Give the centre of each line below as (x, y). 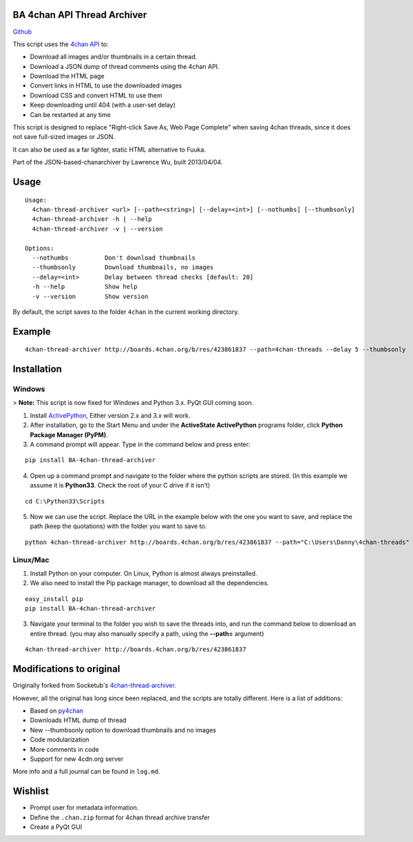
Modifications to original (66, 669)
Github (22, 32)
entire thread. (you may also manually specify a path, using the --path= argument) (147, 633)
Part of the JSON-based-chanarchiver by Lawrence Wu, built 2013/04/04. (118, 162)
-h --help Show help (85, 287)
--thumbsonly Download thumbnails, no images (123, 267)
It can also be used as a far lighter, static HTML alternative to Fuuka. (109, 149)
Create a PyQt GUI (56, 827)
